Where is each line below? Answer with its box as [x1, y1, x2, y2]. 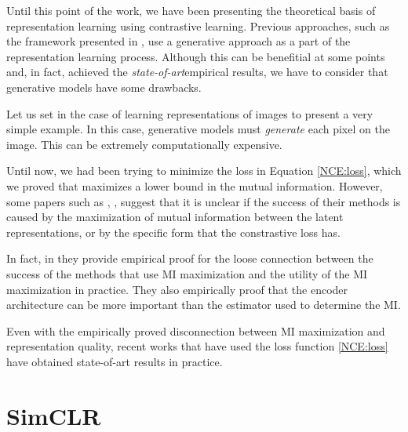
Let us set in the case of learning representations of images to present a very [6, 105, 373, 122]
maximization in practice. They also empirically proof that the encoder [6, 281, 348, 297]
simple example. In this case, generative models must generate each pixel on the [6, 121, 390, 137]
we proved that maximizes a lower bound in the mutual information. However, [6, 177, 383, 194]
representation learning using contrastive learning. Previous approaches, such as [6, 17, 390, 34]
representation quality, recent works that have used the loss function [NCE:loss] [6, 338, 388, 354]
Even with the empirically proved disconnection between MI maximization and [6, 322, 385, 339]
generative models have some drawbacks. [6, 78, 202, 95]
